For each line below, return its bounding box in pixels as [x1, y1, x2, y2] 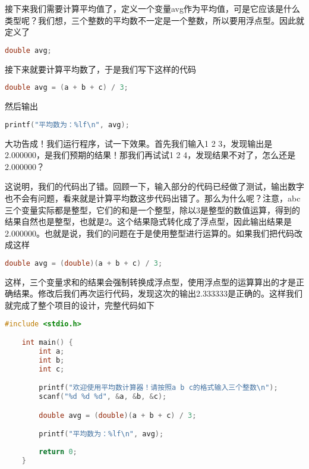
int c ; [39, 364, 65, 373]
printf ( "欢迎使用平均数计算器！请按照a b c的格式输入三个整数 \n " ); [39, 383, 278, 392]
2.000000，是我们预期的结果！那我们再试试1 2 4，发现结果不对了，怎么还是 [5, 149, 296, 161]
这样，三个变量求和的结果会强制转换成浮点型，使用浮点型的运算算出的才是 [5, 275, 296, 288]
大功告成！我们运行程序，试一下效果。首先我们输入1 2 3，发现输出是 [5, 137, 273, 149]
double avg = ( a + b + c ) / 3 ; [5, 83, 128, 92]
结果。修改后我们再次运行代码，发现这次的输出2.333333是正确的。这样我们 [12, 287, 302, 300]
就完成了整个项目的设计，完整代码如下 [5, 299, 154, 311]
